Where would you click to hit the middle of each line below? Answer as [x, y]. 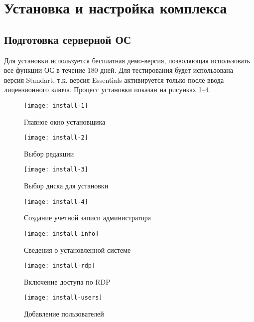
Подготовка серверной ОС [68, 39]
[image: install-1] [56, 105]
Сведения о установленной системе [77, 249]
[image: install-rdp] [60, 266]
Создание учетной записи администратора [87, 218]
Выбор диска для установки [66, 186]
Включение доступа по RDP [67, 281]
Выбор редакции [49, 153]
